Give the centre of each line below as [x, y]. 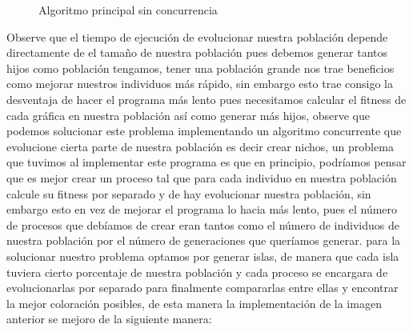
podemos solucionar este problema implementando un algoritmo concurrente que [204, 131]
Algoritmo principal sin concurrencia [128, 10]
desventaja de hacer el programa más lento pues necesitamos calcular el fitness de [206, 99]
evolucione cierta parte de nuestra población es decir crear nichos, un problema [200, 146]
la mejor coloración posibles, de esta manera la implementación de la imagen [194, 303]
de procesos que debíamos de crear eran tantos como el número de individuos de [203, 224]
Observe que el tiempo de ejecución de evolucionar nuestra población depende [197, 36]
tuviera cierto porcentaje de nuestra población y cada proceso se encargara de [197, 272]
